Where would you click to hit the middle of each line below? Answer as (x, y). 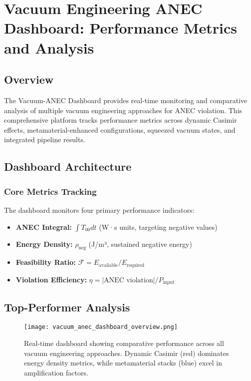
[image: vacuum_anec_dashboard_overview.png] (101, 327)
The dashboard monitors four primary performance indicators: (99, 210)
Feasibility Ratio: (46, 262)
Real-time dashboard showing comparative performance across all (124, 343)
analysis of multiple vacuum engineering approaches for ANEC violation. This (123, 110)
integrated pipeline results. (45, 139)
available (108, 265)
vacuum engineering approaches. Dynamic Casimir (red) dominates (126, 353)
